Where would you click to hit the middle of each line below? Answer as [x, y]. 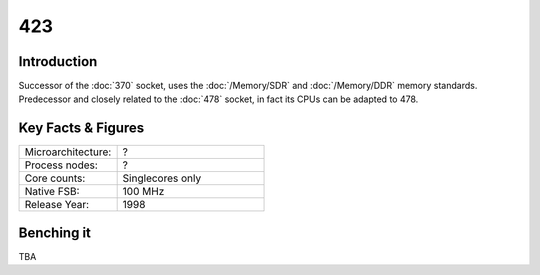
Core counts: [55, 178]
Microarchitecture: [68, 152]
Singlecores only [162, 178]
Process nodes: [61, 165]
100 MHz [143, 192]
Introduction [58, 61]
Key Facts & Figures [81, 128]
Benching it [55, 232]
